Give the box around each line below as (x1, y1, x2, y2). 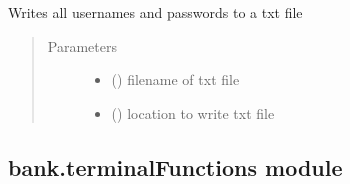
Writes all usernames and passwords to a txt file (8, 2, 303, 22)
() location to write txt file (111, 102, 275, 123)
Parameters (47, 35, 117, 56)
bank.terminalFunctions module (8, 151, 343, 182)
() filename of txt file (111, 69, 240, 90)
